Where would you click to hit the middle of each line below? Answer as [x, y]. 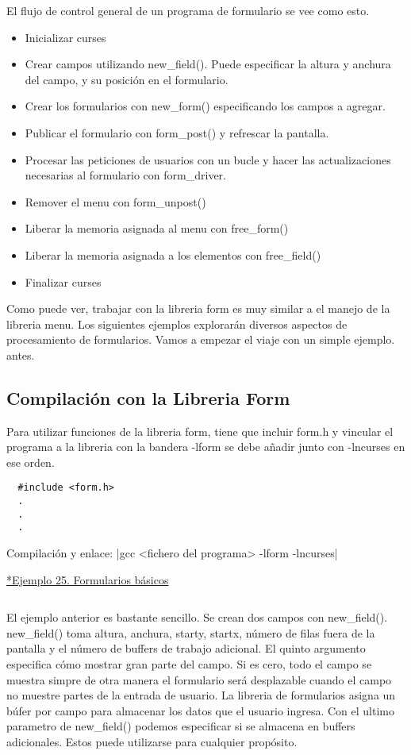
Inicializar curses [65, 37]
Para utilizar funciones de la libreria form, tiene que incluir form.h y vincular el [200, 431]
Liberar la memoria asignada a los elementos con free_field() [173, 254]
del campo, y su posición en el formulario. [127, 79]
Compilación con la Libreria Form [148, 397]
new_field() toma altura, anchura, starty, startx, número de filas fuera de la [191, 632]
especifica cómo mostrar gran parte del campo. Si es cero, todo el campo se [189, 664]
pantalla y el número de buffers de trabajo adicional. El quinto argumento [186, 648]
